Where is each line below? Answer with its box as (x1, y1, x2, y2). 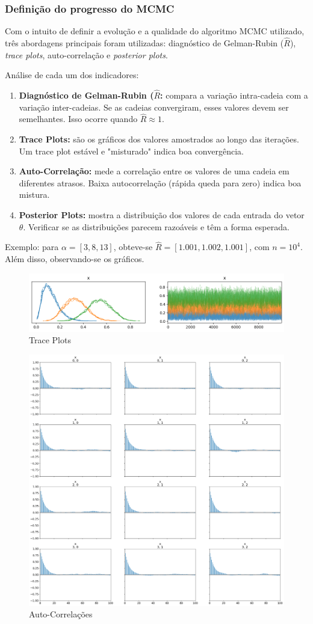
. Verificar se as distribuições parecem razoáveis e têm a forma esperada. (23, 220, 290, 233)
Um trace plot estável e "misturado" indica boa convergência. (19, 144, 244, 157)
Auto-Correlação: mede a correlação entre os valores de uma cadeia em (19, 165, 290, 177)
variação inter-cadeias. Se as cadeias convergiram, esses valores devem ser (19, 100, 289, 113)
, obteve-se (113, 240, 153, 253)
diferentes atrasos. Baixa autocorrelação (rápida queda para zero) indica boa (19, 176, 302, 189)
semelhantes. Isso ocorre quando (19, 112, 138, 125)
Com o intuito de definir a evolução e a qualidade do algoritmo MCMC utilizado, (5, 25, 305, 37)
